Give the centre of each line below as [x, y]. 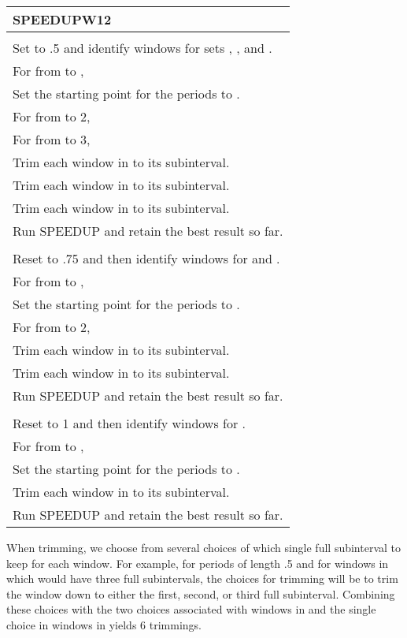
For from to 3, [52, 139]
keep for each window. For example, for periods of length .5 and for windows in [198, 563]
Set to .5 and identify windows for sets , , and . [142, 48]
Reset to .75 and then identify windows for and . [146, 258]
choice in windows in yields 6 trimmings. [104, 624]
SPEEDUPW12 [62, 19]
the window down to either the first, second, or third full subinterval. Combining [201, 593]
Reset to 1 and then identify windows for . [129, 423]
